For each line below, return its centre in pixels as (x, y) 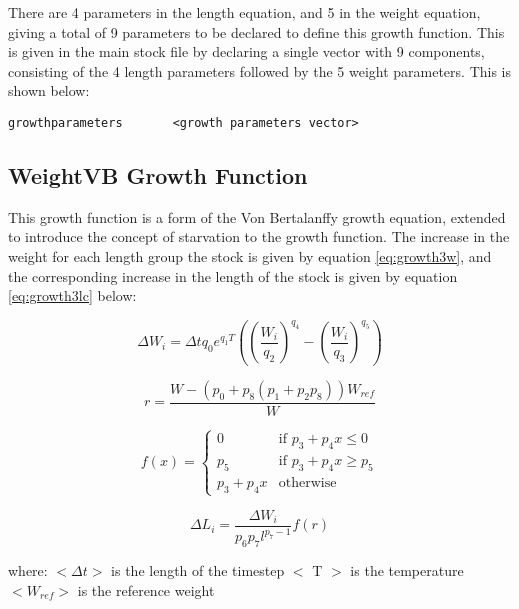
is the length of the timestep (198, 570)
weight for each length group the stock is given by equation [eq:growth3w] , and (250, 256)
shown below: (49, 90)
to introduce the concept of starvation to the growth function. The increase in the (259, 236)
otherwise (307, 482)
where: (28, 570)
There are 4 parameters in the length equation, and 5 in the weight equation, (244, 12)
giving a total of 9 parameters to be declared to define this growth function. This (256, 31)
